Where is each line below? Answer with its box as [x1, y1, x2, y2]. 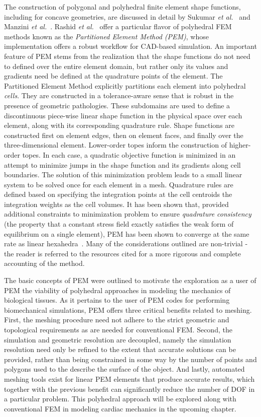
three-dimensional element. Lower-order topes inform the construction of [4, 140, 227, 150]
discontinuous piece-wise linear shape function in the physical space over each [4, 110, 242, 120]
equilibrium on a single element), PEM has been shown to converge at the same [4, 228, 249, 239]
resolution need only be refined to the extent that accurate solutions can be [4, 344, 236, 355]
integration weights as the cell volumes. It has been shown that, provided [4, 198, 229, 209]
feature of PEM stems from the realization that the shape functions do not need [4, 50, 250, 61]
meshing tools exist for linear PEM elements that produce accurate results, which [4, 373, 255, 384]
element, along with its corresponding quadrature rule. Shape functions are [4, 120, 235, 130]
